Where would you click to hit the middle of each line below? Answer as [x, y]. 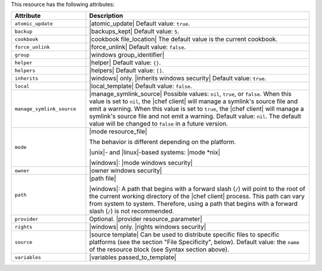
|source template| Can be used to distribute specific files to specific [184, 235]
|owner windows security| [126, 171]
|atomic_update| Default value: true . [140, 24]
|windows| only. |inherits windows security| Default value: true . [178, 79]
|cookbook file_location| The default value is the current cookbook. [183, 39]
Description [106, 16]
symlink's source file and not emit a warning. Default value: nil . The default [195, 116]
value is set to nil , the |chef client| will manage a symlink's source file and [193, 101]
